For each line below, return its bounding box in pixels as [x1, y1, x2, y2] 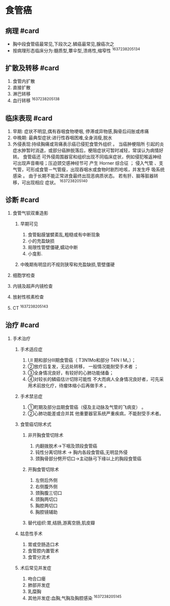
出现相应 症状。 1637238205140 [26, 178, 88, 186]
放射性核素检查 [12, 294, 44, 300]
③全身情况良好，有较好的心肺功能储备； [27, 370, 114, 376]
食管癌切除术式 [20, 421, 52, 427]
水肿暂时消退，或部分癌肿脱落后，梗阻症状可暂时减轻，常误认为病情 [17, 147, 159, 153]
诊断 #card [5, 195, 39, 204]
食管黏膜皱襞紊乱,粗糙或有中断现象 [27, 232, 100, 238]
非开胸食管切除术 [27, 432, 64, 438]
